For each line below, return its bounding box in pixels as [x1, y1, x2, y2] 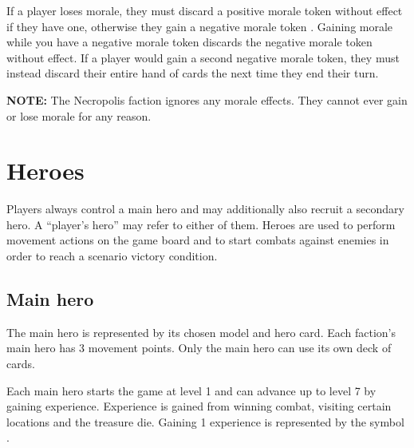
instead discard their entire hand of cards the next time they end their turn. [6, 65, 379, 81]
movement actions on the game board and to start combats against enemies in [6, 232, 389, 248]
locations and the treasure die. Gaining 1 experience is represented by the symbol [6, 413, 404, 430]
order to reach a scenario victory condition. [6, 248, 218, 264]
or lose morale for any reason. [6, 107, 152, 124]
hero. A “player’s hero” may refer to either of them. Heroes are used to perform [6, 216, 396, 232]
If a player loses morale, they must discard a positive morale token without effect [6, 2, 403, 18]
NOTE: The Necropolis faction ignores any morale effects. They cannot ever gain [6, 91, 408, 108]
